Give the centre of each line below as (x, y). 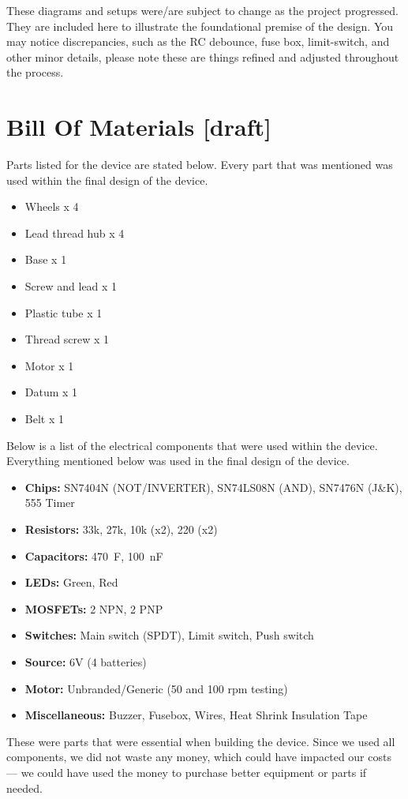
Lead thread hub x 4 (75, 233)
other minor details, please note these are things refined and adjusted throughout (203, 56)
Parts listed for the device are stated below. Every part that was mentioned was (200, 165)
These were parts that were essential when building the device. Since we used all (201, 741)
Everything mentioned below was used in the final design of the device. (178, 461)
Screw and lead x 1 (71, 286)
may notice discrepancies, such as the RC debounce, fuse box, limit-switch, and (198, 41)
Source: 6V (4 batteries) (86, 661)
